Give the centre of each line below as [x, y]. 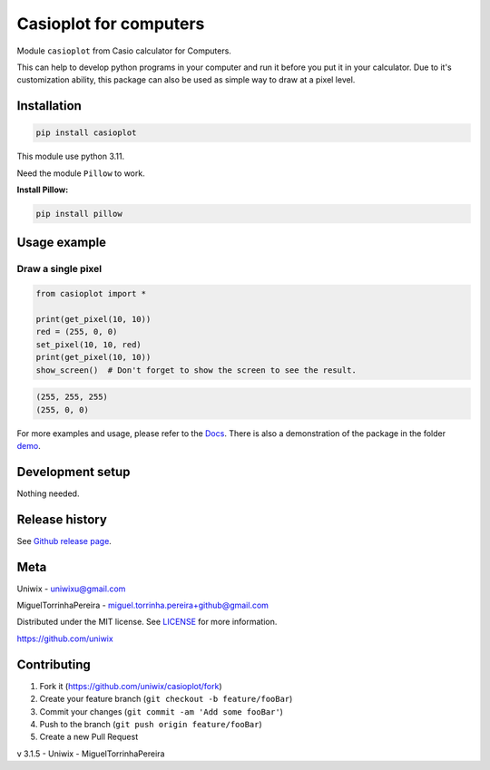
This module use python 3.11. [71, 156]
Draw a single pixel [59, 269]
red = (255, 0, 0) [77, 332]
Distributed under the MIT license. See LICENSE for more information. [147, 622]
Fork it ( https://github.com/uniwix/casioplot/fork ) [131, 686]
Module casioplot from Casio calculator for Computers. [124, 51]
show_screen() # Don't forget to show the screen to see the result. [196, 370]
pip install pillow [79, 214]
